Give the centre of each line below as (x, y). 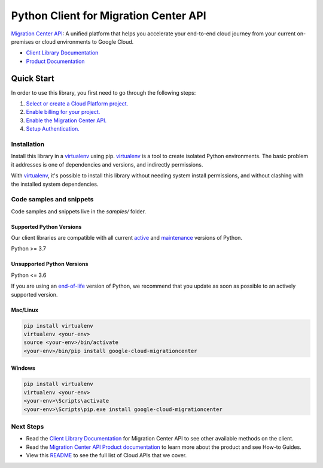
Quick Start (33, 78)
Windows (23, 368)
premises (22, 41)
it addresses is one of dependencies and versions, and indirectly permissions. (107, 164)
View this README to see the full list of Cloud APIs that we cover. (106, 455)
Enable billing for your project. (63, 112)
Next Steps (28, 427)
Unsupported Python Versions (50, 264)
